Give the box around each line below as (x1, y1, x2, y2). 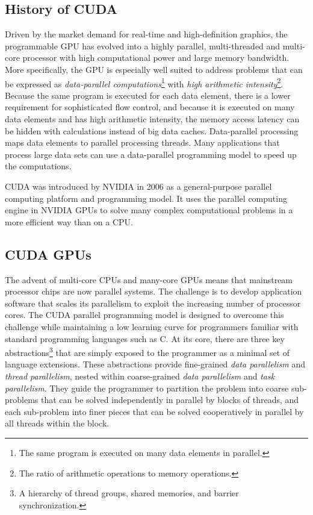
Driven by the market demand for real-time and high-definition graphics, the (5, 28, 288, 40)
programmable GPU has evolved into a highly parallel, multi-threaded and (5, 39, 280, 52)
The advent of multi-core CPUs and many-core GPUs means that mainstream (5, 273, 293, 286)
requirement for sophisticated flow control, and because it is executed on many (5, 101, 295, 113)
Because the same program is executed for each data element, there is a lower (5, 89, 291, 101)
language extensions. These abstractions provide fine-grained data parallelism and (5, 358, 306, 370)
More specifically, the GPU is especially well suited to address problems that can (5, 63, 303, 75)
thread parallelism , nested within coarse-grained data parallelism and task (5, 369, 275, 382)
